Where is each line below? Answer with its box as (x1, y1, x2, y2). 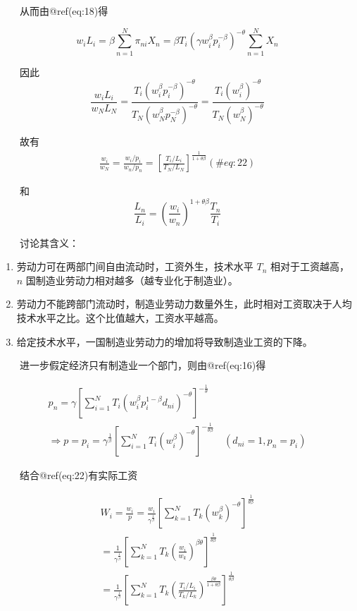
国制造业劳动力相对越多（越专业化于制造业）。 (25, 272, 238, 287)
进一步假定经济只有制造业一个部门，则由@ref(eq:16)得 (19, 358, 266, 373)
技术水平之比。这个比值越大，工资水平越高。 (16, 310, 224, 325)
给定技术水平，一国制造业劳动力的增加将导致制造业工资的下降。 (16, 334, 313, 349)
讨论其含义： (19, 235, 79, 250)
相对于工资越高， (270, 259, 349, 274)
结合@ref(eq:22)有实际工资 (19, 468, 138, 483)
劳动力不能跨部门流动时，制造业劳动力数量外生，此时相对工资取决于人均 (16, 296, 352, 311)
